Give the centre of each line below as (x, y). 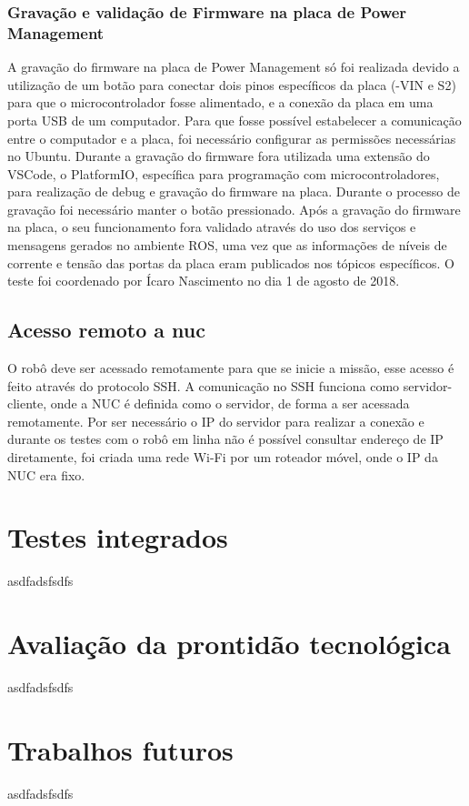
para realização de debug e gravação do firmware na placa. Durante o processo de (234, 191)
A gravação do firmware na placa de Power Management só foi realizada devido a (234, 67)
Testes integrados (118, 537)
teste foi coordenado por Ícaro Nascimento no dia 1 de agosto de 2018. (204, 281)
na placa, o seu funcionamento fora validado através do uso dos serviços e (212, 227)
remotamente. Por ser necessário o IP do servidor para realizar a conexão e (216, 421)
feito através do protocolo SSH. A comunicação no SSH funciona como (204, 385)
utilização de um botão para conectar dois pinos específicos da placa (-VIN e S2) (232, 84)
